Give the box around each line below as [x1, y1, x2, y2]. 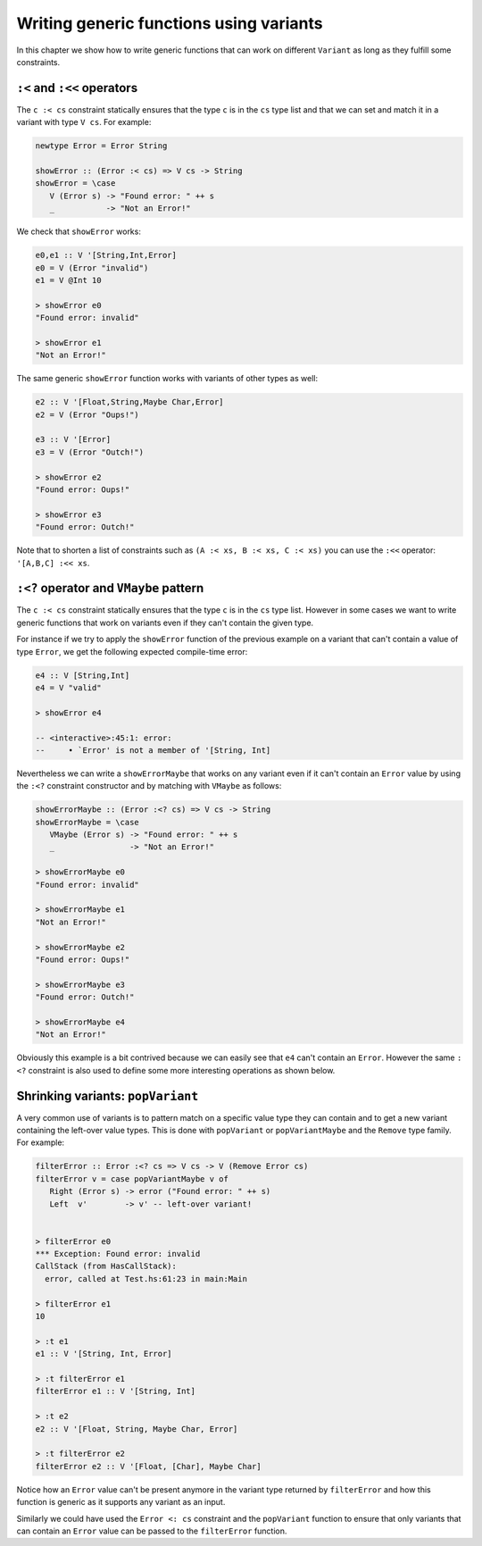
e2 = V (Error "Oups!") [35, 409, 140, 420]
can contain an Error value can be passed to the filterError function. [16, 1525, 287, 1536]
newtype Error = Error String [35, 141, 168, 151]
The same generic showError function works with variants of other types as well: [16, 373, 319, 384]
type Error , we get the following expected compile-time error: [16, 646, 248, 656]
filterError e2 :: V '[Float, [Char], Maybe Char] [35, 1461, 262, 1471]
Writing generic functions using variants [16, 13, 323, 33]
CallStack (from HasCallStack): [35, 1261, 178, 1272]
